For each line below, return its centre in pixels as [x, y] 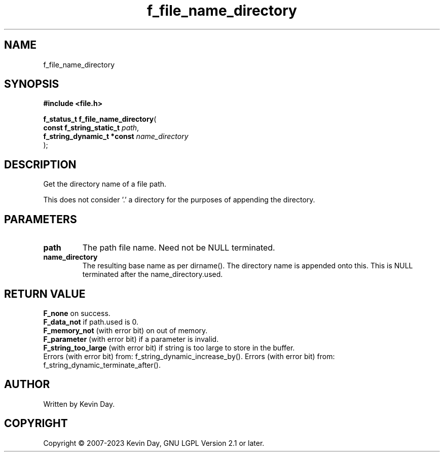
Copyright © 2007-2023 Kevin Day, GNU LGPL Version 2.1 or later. [154, 443]
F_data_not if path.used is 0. [91, 322]
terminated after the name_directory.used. [153, 274]
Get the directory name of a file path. [105, 184]
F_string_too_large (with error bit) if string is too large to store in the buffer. [169, 347]
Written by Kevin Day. [79, 404]
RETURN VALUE [45, 294]
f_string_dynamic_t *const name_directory [116, 136]
